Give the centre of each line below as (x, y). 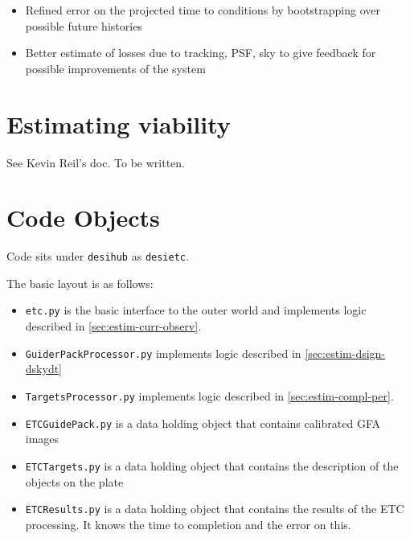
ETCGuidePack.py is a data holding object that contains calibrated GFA (203, 423)
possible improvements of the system (115, 68)
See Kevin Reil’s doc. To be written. (96, 162)
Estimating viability (119, 123)
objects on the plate (74, 481)
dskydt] (44, 369)
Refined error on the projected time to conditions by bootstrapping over (203, 10)
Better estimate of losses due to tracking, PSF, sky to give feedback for (201, 53)
